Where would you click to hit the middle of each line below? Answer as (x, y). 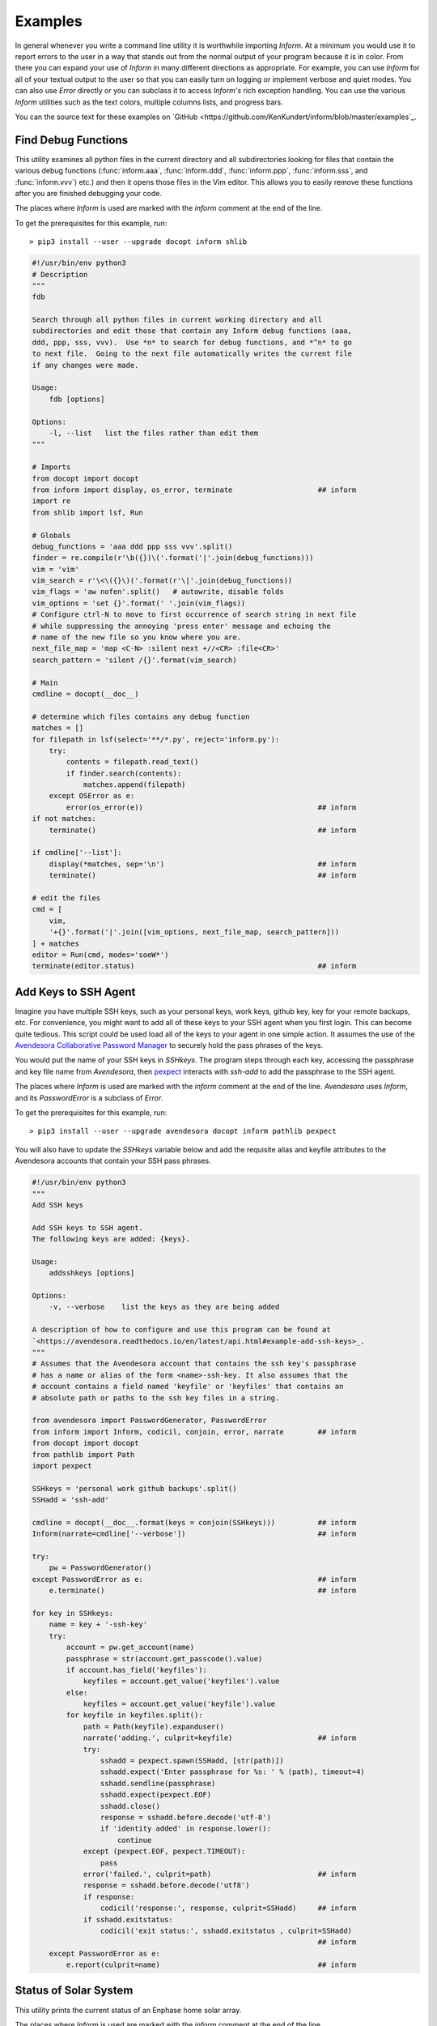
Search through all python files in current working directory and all (177, 320)
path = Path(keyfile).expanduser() (153, 1727)
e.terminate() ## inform (203, 1591)
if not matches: (64, 819)
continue (135, 1840)
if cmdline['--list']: (77, 853)
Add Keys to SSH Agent (75, 992)
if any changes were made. (85, 365)
